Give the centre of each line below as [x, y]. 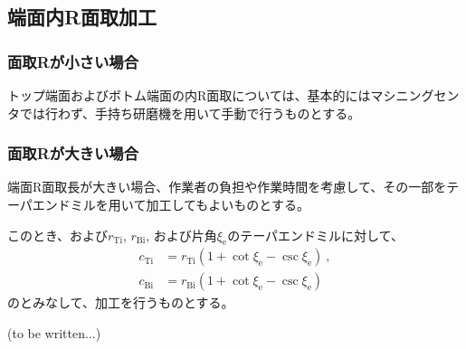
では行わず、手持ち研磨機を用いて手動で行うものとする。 [190, 113]
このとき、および [58, 235]
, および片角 [181, 235]
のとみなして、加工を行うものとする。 [121, 302]
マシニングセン [415, 95]
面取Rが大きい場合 [73, 153]
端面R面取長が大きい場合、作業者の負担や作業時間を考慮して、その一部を [227, 187]
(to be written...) [54, 333]
